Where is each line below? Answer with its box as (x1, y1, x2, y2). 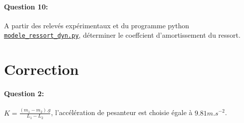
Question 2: (4, 88, 44, 99)
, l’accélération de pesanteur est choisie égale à (51, 107, 193, 118)
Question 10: (4, 1, 48, 11)
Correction (4, 59, 79, 79)
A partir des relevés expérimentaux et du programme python (4, 20, 189, 30)
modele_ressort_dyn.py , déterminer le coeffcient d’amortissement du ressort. (4, 30, 241, 40)
